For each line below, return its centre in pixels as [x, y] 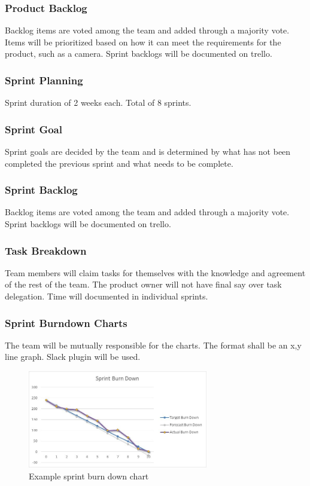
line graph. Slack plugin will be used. [73, 357]
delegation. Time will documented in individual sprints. [107, 296]
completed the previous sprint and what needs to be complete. [119, 163]
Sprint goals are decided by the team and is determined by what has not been [148, 152]
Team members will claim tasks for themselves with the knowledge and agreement [155, 272]
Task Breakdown [46, 250]
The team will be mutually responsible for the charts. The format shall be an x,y [153, 345]
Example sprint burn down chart [89, 476]
